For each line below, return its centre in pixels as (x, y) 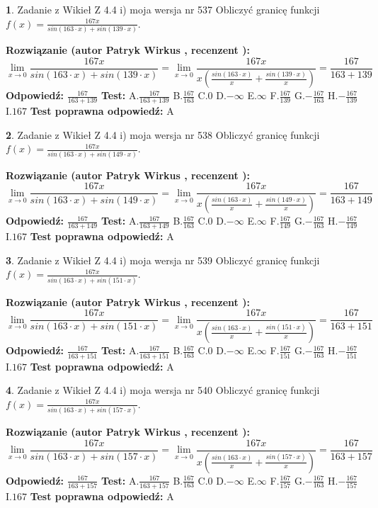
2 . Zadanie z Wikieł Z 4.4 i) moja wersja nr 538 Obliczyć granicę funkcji (163, 134)
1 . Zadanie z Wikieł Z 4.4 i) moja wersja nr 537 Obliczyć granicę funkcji (163, 9)
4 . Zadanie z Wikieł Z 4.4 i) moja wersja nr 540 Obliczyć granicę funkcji (163, 390)
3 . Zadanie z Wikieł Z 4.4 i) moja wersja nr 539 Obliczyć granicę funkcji (163, 260)
